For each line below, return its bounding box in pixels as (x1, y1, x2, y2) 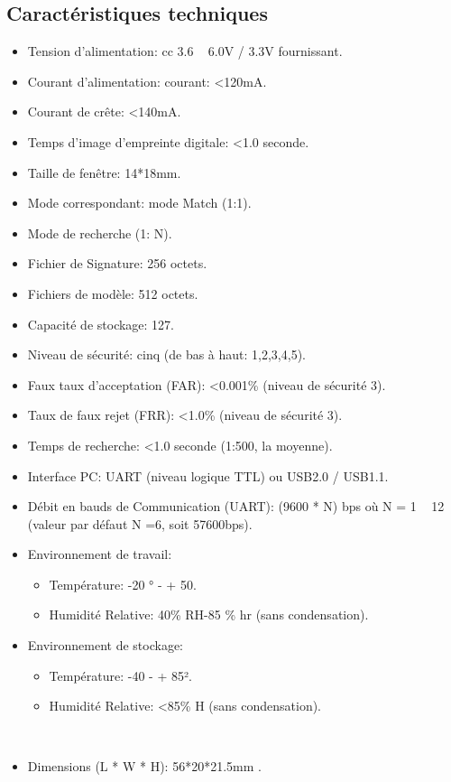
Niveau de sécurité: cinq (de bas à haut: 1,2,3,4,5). (27, 345, 306, 364)
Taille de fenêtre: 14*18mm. (27, 163, 181, 182)
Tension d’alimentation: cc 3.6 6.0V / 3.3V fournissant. (27, 42, 343, 61)
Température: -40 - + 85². (49, 666, 192, 684)
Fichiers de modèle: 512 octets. (27, 284, 198, 303)
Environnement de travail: (27, 545, 172, 563)
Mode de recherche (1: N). (27, 223, 172, 242)
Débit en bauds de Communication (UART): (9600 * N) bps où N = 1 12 (27, 497, 445, 516)
